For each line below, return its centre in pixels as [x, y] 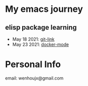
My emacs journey [44, 9]
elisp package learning [41, 27]
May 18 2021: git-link [33, 39]
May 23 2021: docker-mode [41, 44]
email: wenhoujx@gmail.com [34, 78]
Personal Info [33, 64]
